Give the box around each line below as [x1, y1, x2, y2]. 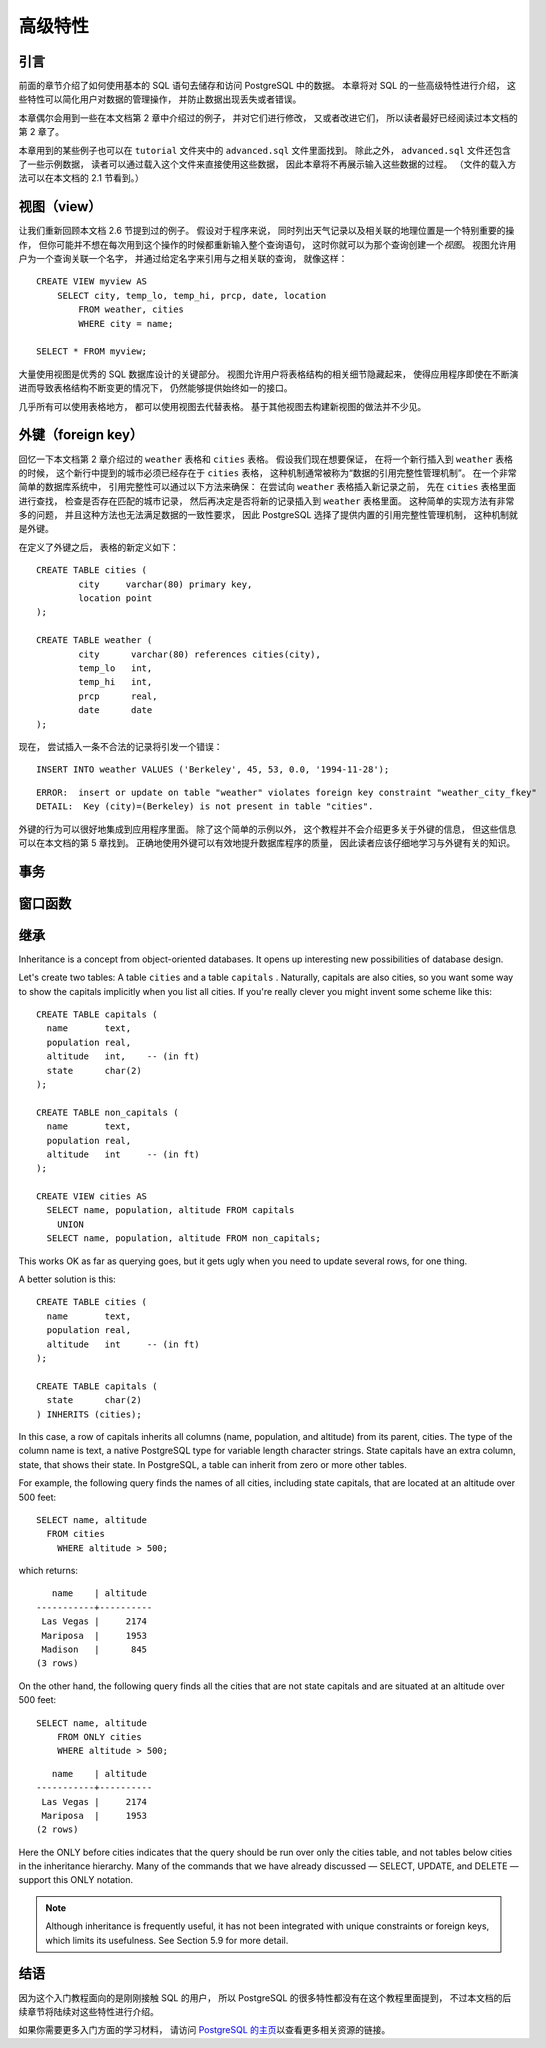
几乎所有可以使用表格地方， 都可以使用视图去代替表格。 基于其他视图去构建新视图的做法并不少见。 [18, 400, 427, 412]
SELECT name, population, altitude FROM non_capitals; [46, 1233, 322, 1244]
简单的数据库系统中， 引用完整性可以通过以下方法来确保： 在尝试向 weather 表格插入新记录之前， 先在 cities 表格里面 [18, 481, 517, 493]
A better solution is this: [18, 1273, 117, 1285]
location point [78, 593, 153, 604]
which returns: [18, 1565, 79, 1577]
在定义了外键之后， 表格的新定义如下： [18, 541, 179, 553]
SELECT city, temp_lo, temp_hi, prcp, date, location [56, 290, 327, 301]
